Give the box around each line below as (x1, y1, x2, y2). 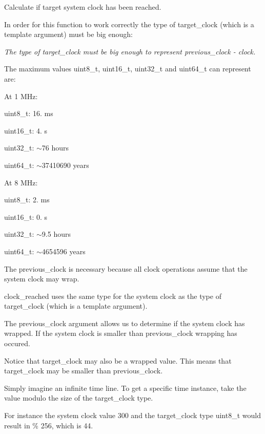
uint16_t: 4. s (4, 125, 48, 136)
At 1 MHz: (4, 90, 38, 101)
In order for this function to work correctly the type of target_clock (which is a (4, 18, 254, 29)
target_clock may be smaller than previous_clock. (4, 365, 163, 376)
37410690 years (42, 159, 89, 170)
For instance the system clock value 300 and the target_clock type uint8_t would (4, 410, 261, 421)
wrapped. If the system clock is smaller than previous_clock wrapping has (4, 328, 237, 338)
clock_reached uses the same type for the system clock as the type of (4, 290, 221, 301)
